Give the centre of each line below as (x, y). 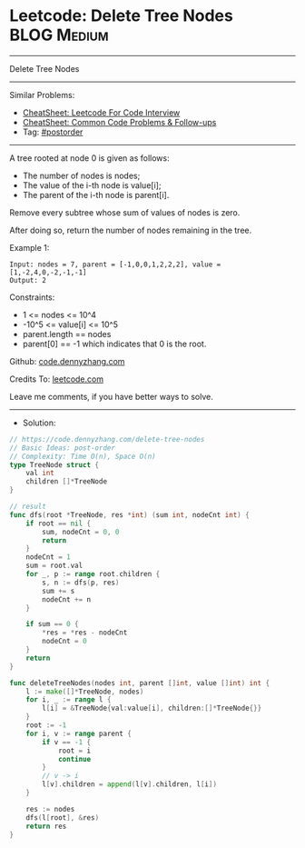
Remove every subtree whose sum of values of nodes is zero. (125, 212)
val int (40, 474)
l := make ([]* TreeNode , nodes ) (85, 692)
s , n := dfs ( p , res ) (81, 583)
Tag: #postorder (53, 132)
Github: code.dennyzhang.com (67, 361)
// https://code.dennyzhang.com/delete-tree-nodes (107, 439)
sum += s (59, 591)
